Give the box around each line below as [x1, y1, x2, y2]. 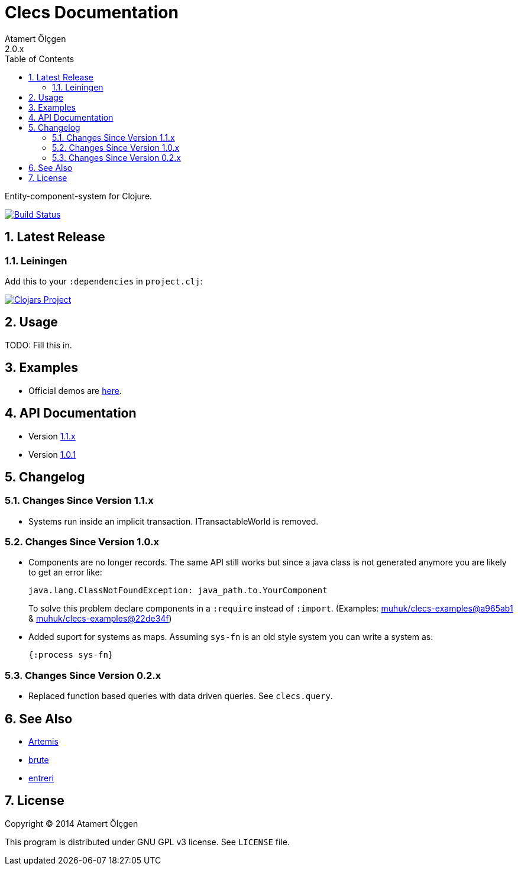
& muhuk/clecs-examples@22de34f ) [28, 613, 172, 624]
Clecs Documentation [5, 2, 179, 22]
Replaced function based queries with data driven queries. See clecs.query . [28, 691, 333, 701]
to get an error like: [28, 567, 102, 578]
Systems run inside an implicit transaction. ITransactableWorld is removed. [28, 516, 319, 526]
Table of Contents [5, 53, 75, 64]
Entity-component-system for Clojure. [5, 190, 153, 201]
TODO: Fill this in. [5, 339, 72, 350]
